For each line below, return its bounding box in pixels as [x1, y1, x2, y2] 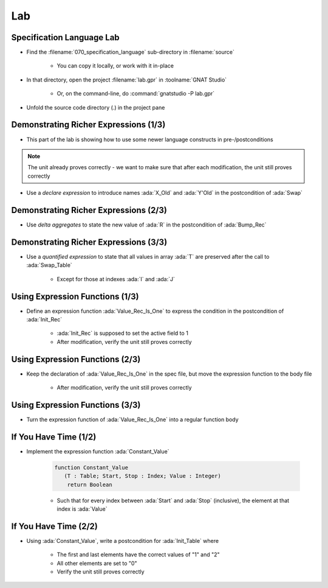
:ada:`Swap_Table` [26, 262, 72, 269]
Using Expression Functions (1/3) [11, 291, 139, 301]
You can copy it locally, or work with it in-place [56, 62, 174, 69]
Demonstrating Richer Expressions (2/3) [11, 205, 167, 215]
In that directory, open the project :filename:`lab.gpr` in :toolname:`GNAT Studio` [26, 76, 227, 83]
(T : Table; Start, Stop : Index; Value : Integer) [64, 472, 221, 480]
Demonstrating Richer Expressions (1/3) [11, 119, 166, 130]
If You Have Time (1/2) [11, 432, 97, 442]
